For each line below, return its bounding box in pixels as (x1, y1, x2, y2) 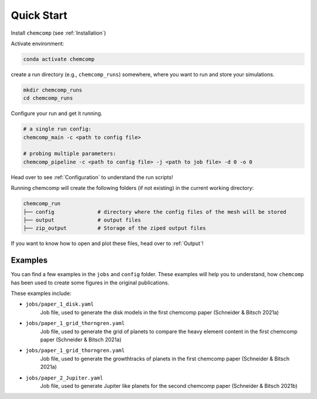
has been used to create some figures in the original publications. (11, 279, 170, 286)
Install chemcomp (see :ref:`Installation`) (11, 29, 106, 36)
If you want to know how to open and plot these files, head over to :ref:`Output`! (11, 240, 204, 247)
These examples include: (11, 290, 72, 297)
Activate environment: (11, 40, 65, 47)
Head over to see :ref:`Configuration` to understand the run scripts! (11, 173, 173, 180)
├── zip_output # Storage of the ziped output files (23, 225, 206, 232)
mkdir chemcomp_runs (23, 86, 82, 93)
